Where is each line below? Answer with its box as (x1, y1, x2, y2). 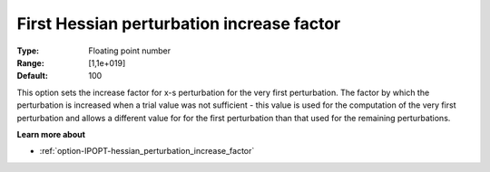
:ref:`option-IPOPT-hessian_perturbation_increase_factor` (39, 146, 255, 157)
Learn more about (16, 129, 86, 139)
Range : (16, 57, 44, 68)
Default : (16, 71, 49, 81)
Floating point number (88, 45, 171, 56)
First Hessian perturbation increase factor (16, 14, 341, 33)
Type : (16, 45, 40, 56)
